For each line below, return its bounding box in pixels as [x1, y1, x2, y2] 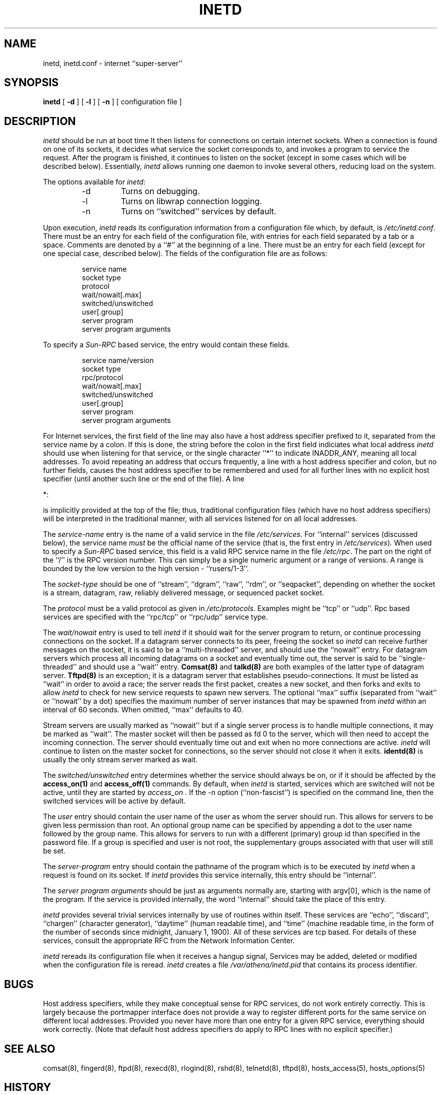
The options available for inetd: [43, 177, 145, 187]
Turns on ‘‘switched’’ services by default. [121, 206, 276, 217]
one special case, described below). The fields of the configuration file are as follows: [43, 249, 328, 258]
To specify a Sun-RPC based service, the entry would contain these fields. [43, 340, 290, 349]
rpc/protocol [82, 373, 123, 382]
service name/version [82, 356, 154, 365]
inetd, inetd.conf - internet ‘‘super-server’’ [43, 58, 183, 68]
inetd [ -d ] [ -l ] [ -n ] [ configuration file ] [43, 97, 182, 106]
